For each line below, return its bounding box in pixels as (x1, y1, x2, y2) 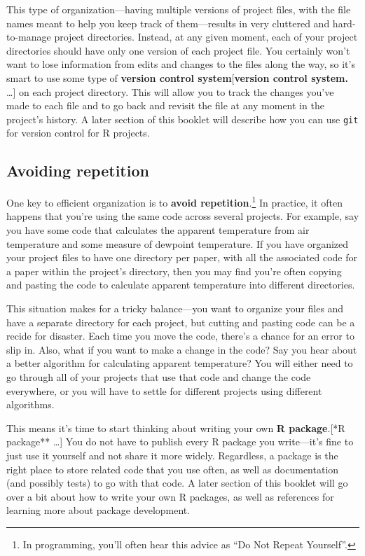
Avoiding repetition (6, 160, 149, 181)
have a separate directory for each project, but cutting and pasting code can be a (6, 314, 355, 329)
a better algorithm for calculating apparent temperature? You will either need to (6, 356, 353, 370)
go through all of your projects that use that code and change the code (6, 369, 311, 384)
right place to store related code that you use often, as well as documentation (6, 461, 339, 476)
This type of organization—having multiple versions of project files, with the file (6, 2, 351, 16)
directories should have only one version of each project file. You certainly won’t (6, 43, 350, 57)
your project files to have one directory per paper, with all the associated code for (6, 250, 358, 265)
